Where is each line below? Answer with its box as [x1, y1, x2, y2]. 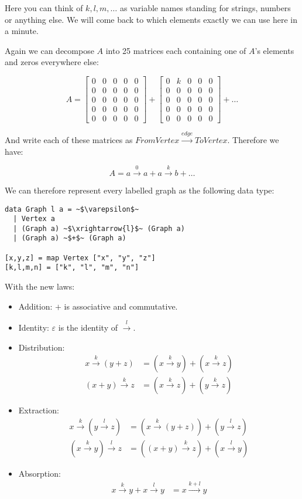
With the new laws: [5, 280, 75, 293]
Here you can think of [5, 2, 83, 13]
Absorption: [18, 467, 61, 479]
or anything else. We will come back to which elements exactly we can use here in [5, 13, 297, 25]
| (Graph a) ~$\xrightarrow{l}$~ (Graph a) [13, 224, 185, 233]
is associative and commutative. [64, 300, 178, 312]
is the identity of [58, 321, 118, 334]
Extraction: [18, 404, 59, 416]
